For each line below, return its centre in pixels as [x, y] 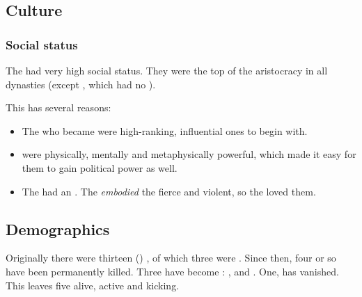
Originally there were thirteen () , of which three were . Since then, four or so [171, 258]
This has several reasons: [58, 107]
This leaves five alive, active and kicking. [93, 285]
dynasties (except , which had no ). [81, 84]
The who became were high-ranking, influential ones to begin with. [165, 130]
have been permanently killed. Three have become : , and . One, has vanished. [172, 271]
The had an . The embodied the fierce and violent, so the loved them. [169, 191]
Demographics [58, 228]
